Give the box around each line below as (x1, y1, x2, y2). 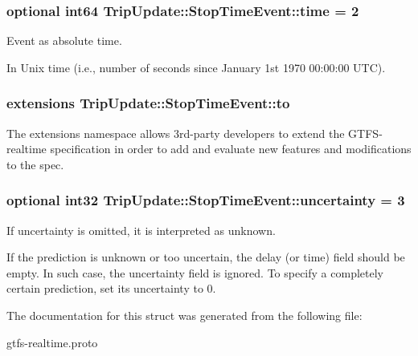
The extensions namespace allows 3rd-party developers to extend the (6, 124, 345, 141)
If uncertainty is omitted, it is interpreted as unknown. (6, 221, 276, 238)
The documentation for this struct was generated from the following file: (6, 307, 363, 323)
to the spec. (6, 156, 64, 172)
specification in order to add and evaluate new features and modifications (50, 140, 412, 157)
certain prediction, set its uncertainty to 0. (6, 280, 216, 297)
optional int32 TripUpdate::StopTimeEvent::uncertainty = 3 (6, 190, 405, 210)
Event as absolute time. (6, 32, 122, 49)
